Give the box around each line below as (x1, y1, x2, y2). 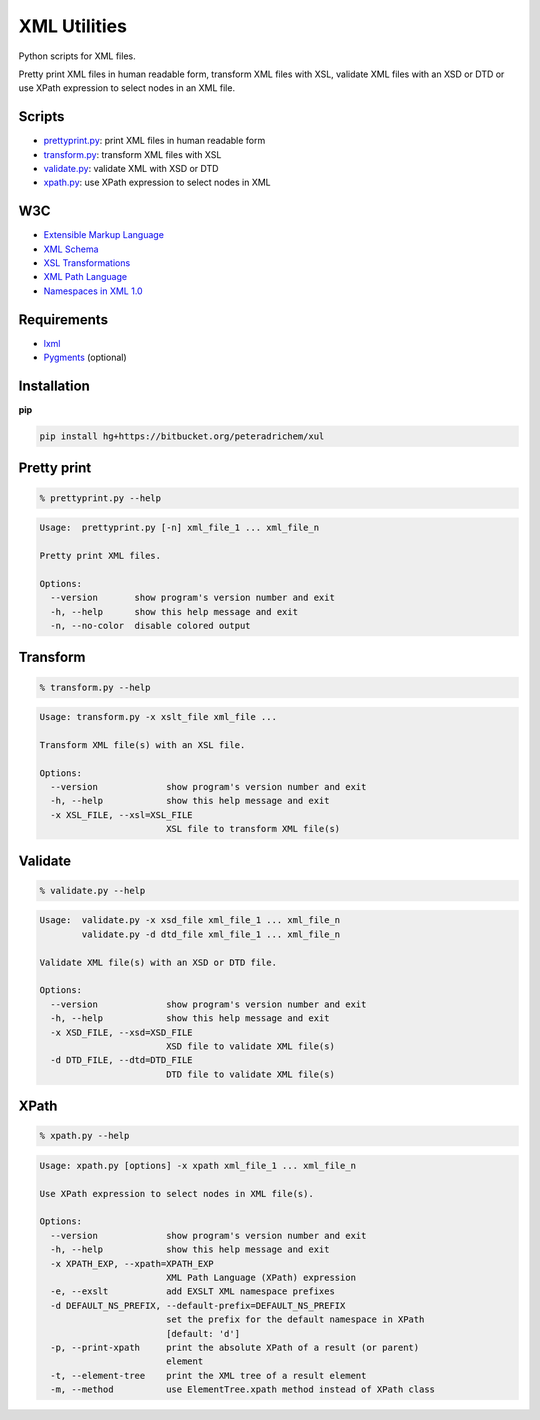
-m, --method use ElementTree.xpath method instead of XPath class (50, 1384, 435, 1395)
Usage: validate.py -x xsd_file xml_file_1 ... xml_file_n (39, 915, 341, 926)
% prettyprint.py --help (39, 492, 162, 504)
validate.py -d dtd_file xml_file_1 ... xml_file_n (81, 928, 341, 940)
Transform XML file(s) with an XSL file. (39, 739, 246, 750)
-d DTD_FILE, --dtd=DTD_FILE (50, 1055, 194, 1066)
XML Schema (43, 243, 99, 255)
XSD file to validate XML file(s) (165, 1040, 335, 1052)
